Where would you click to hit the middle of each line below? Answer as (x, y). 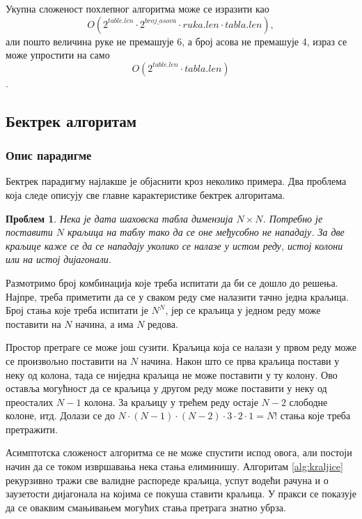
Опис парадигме (49, 155)
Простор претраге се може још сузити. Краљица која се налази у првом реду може (181, 347)
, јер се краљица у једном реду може (243, 310)
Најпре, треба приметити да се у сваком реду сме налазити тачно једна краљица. (177, 296)
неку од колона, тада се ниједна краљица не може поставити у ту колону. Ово (172, 374)
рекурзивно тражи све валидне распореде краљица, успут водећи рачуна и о (167, 480)
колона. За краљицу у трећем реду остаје (171, 401)
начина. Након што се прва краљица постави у (240, 360)
